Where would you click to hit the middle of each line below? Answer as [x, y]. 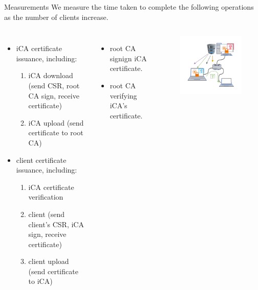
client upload [49, 261]
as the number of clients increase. [56, 17]
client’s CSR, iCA [56, 224]
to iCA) [40, 281]
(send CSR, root [54, 85]
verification [46, 197]
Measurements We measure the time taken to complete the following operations [129, 7]
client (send [47, 214]
